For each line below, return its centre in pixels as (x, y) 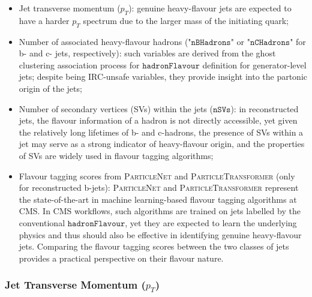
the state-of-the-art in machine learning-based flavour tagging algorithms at (158, 199)
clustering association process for (79, 64)
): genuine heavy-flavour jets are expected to (210, 8)
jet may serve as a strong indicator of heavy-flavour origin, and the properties (162, 144)
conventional (42, 222)
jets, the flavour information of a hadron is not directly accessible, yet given (158, 120)
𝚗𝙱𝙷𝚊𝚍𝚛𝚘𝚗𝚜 (211, 42)
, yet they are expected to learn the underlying (211, 222)
